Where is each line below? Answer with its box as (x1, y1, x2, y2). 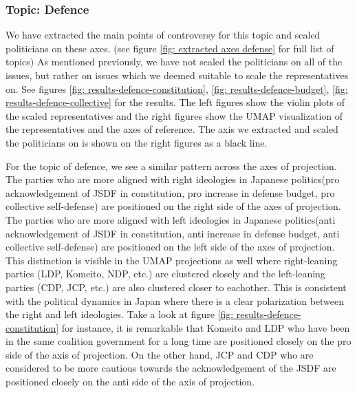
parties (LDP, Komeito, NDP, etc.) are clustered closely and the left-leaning (6, 266, 325, 281)
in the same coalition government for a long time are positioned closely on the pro (6, 334, 351, 348)
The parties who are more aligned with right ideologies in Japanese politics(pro (6, 172, 340, 187)
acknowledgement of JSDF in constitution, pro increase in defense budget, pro (6, 185, 335, 200)
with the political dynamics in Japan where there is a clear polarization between (6, 293, 345, 308)
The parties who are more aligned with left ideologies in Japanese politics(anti (6, 212, 336, 226)
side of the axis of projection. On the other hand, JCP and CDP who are (6, 347, 314, 361)
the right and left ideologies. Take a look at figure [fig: (6, 307, 234, 321)
